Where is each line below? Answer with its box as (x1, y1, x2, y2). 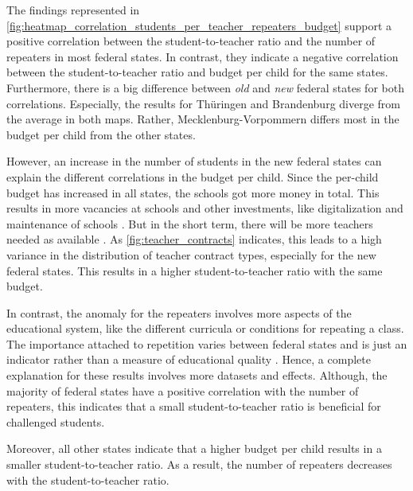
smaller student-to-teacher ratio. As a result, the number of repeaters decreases (6, 456, 392, 473)
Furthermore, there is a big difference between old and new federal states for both (6, 79, 404, 95)
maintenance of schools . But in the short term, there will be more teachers (6, 215, 373, 232)
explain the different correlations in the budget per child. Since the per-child (6, 168, 379, 185)
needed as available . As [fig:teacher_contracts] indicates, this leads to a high (6, 231, 382, 247)
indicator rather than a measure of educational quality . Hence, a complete (6, 351, 371, 368)
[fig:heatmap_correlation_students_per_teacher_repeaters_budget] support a (6, 17, 392, 33)
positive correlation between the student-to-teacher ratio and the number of (6, 33, 376, 49)
